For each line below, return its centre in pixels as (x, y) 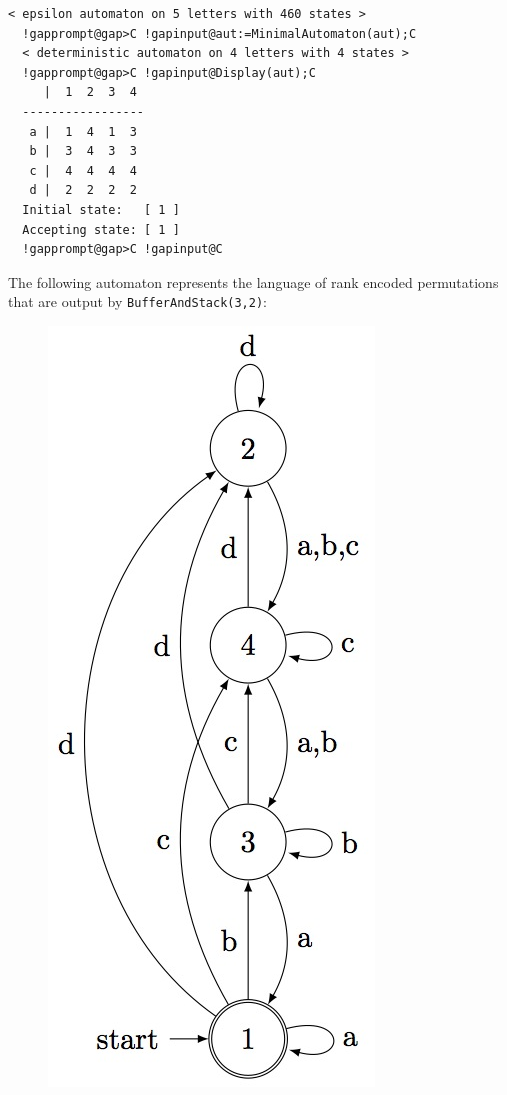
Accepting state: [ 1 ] (101, 229)
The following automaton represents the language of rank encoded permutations (253, 281)
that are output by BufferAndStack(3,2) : (137, 301)
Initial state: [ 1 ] (101, 209)
